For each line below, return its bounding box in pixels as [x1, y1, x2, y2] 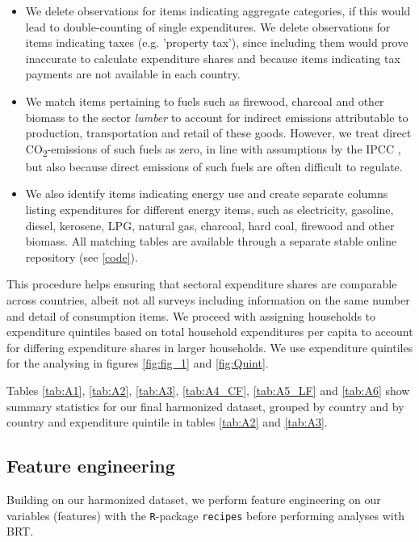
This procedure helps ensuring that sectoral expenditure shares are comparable [6, 275, 397, 292]
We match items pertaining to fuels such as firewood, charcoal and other [25, 92, 384, 109]
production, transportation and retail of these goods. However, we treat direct [25, 124, 412, 141]
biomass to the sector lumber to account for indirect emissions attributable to [25, 108, 409, 125]
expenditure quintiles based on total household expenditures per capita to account [6, 323, 413, 340]
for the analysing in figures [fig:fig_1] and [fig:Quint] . [6, 355, 269, 372]
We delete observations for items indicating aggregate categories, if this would [25, 2, 411, 19]
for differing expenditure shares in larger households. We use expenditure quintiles [6, 338, 413, 355]
